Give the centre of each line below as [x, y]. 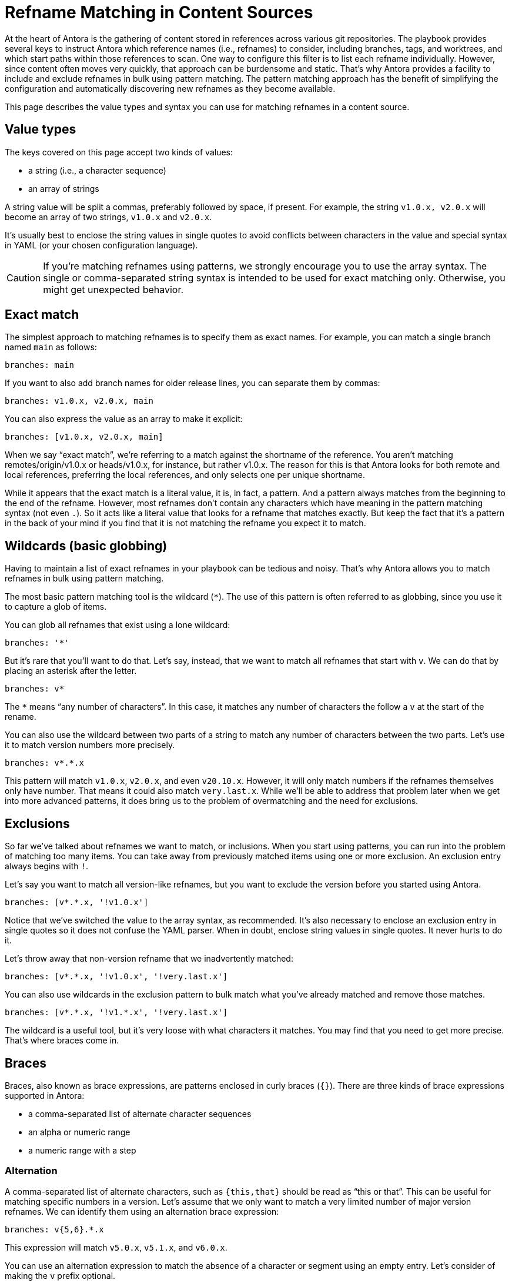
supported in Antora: [45, 1095]
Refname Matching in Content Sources [159, 12]
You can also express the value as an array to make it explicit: [124, 419]
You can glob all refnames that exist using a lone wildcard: [118, 625]
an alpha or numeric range [79, 1132]
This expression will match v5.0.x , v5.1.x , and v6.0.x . [116, 1247]
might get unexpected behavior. [113, 289]
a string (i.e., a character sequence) [97, 170]
